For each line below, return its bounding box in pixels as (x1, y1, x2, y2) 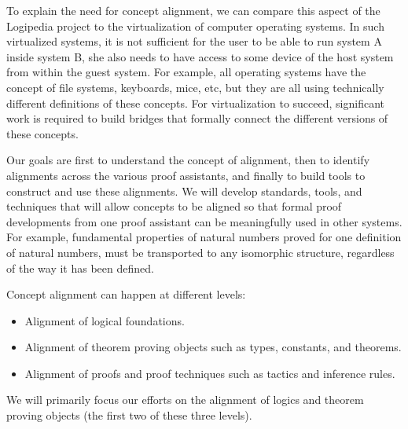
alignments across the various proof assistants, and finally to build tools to (6, 167, 366, 183)
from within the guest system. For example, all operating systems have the (6, 64, 366, 80)
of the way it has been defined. (6, 259, 154, 276)
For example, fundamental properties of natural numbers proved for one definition (6, 229, 402, 245)
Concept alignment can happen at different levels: (6, 286, 246, 302)
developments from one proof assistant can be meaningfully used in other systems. (6, 213, 402, 229)
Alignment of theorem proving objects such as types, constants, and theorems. (24, 339, 402, 355)
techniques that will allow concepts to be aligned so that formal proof (6, 198, 342, 214)
